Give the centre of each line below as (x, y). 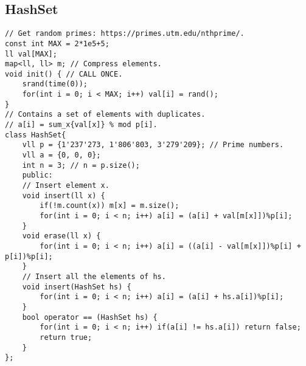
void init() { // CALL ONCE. (64, 74)
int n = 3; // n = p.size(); (81, 165)
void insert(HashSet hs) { (77, 287)
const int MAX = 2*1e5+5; (57, 43)
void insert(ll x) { (64, 195)
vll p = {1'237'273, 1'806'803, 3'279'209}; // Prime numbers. (153, 145)
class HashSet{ (36, 135)
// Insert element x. (66, 186)
